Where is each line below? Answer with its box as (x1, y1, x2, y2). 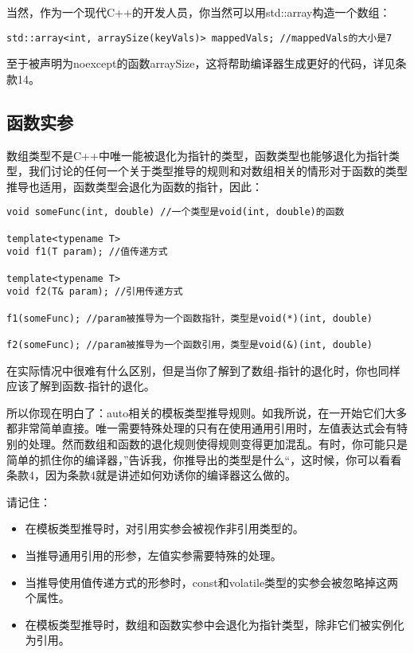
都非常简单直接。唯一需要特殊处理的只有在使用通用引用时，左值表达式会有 (6, 420, 396, 436)
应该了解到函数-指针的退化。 (6, 377, 155, 394)
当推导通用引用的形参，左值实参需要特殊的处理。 (25, 546, 282, 563)
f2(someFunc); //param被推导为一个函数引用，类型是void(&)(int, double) (6, 338, 373, 350)
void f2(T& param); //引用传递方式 (6, 286, 183, 298)
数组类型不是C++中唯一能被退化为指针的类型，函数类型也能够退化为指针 (6, 147, 389, 163)
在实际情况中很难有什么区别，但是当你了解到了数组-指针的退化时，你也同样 (6, 362, 400, 378)
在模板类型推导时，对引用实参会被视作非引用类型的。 (25, 520, 304, 537)
